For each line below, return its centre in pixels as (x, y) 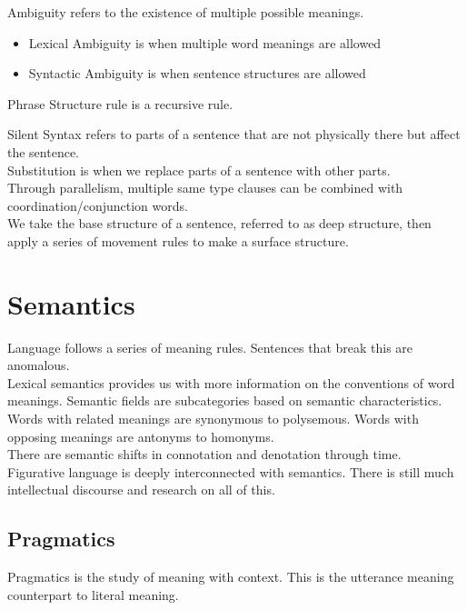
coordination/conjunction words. (98, 205)
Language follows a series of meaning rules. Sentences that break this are (210, 347)
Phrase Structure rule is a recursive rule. (120, 103)
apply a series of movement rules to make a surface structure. (178, 240)
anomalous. (39, 365)
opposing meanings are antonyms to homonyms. (141, 436)
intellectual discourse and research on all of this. (141, 490)
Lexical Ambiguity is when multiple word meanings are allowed (205, 42)
